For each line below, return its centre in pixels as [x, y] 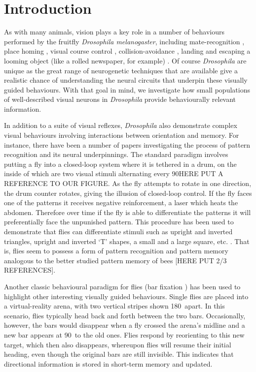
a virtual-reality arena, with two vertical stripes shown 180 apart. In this [114, 306]
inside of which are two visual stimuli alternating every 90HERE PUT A [114, 173]
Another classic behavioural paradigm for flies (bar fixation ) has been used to [122, 286]
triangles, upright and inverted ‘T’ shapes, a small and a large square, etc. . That [127, 241]
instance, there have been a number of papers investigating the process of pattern [127, 144]
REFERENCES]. [30, 270]
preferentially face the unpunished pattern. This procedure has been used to [119, 222]
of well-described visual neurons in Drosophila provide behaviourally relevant [120, 99]
